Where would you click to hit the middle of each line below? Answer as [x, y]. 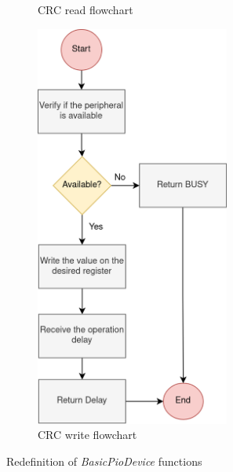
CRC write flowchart [87, 435]
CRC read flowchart [86, 9]
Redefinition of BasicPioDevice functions [104, 461]
